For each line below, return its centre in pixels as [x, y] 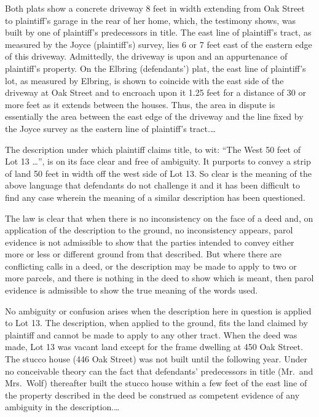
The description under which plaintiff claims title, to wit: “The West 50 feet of [153, 149]
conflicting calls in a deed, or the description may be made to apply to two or [151, 266]
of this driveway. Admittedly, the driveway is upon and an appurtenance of [146, 56]
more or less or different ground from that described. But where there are [143, 254]
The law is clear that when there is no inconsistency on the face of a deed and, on [159, 218]
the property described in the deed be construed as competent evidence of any [152, 395]
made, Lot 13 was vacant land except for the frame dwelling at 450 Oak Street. [154, 347]
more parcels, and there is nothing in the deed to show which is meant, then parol [159, 278]
